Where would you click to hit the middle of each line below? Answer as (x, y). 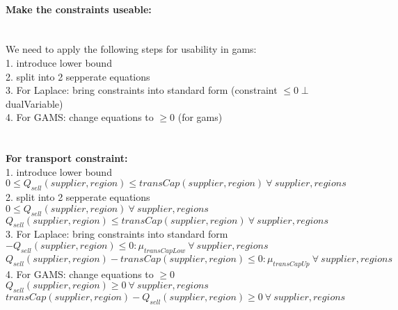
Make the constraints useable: (79, 9)
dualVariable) (34, 103)
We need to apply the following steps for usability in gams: (131, 49)
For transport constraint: (67, 158)
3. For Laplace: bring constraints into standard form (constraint (142, 90)
